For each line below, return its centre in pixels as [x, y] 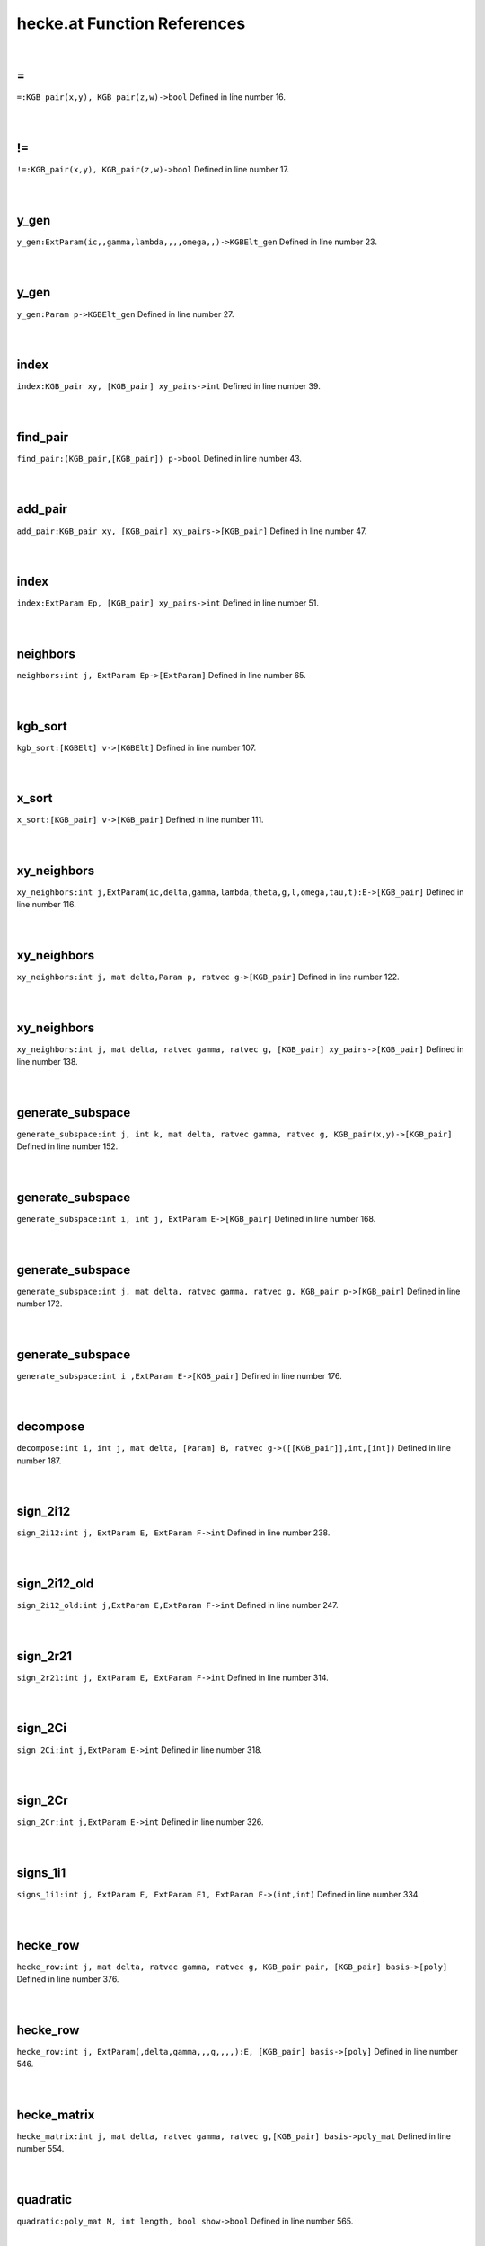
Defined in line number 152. [67, 1146]
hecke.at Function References [131, 23]
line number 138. [47, 1062]
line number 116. [46, 905]
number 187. [39, 1461]
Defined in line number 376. [68, 1979]
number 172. [40, 1304]
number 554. [40, 2149]
